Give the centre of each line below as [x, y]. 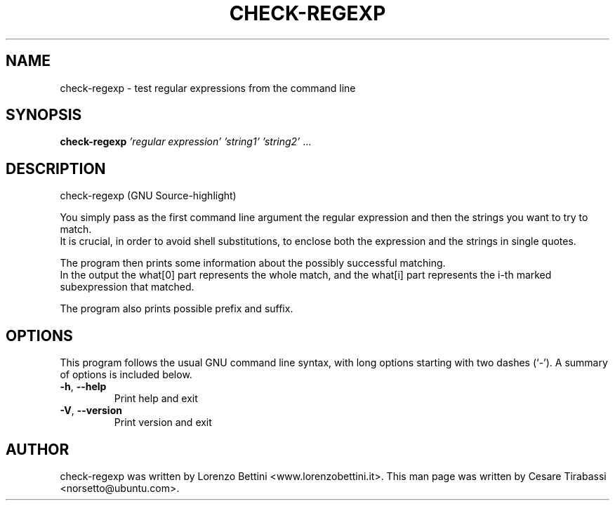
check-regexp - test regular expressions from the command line [208, 88]
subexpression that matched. [127, 287]
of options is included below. [126, 375]
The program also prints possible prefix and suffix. [177, 309]
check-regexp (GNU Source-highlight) [148, 196]
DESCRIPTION [56, 168]
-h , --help [83, 387]
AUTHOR [38, 449]
